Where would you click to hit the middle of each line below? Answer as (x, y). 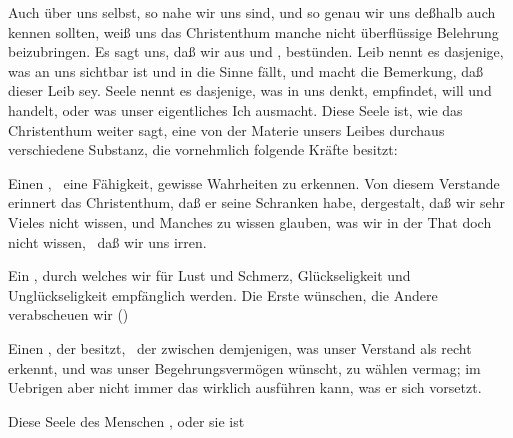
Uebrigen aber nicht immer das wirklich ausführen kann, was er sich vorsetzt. (245, 387)
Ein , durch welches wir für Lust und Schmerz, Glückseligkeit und (209, 275)
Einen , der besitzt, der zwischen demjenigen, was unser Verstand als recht (240, 347)
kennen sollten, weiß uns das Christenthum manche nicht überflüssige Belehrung (253, 31)
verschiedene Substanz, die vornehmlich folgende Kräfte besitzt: (203, 149)
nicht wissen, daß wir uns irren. (107, 241)
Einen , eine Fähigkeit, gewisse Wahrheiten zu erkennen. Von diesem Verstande (254, 182)
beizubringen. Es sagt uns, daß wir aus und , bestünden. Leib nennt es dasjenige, (256, 51)
